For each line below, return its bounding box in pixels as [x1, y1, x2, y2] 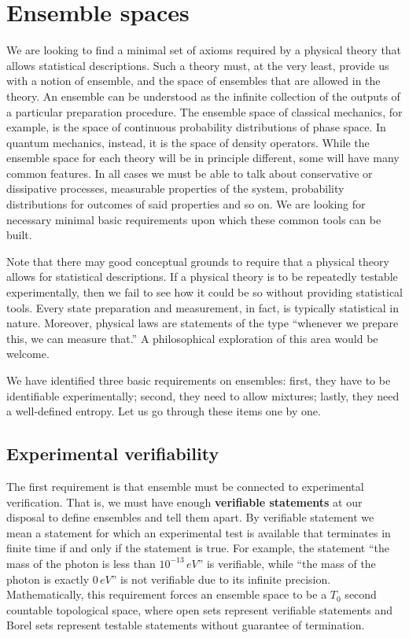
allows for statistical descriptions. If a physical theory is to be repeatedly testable [6, 268, 398, 285]
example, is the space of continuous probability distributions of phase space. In [6, 119, 386, 135]
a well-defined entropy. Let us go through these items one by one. [6, 403, 321, 419]
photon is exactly [6, 570, 90, 587]
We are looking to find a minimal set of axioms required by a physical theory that [6, 42, 402, 58]
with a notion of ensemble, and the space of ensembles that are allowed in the [6, 72, 381, 89]
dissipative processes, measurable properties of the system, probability [6, 180, 345, 197]
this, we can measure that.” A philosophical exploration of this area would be [6, 330, 378, 346]
